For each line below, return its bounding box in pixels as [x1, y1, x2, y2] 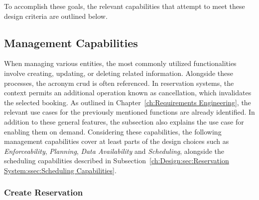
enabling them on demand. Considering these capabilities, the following [4, 126, 222, 136]
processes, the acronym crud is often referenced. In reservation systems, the [4, 77, 234, 88]
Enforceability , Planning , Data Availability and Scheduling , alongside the [4, 145, 225, 156]
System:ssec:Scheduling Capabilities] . [4, 165, 117, 175]
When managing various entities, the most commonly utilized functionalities [4, 58, 237, 68]
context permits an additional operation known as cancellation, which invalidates [4, 87, 252, 98]
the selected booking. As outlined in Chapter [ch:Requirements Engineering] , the [4, 97, 251, 107]
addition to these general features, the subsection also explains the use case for [4, 116, 244, 127]
